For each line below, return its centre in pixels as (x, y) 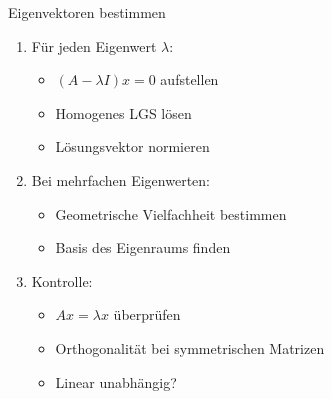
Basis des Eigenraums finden (143, 247)
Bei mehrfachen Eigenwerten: (120, 179)
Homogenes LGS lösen (123, 112)
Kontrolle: (62, 280)
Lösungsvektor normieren (132, 146)
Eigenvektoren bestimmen (87, 12)
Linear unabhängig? (116, 381)
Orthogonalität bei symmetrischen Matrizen (190, 347)
